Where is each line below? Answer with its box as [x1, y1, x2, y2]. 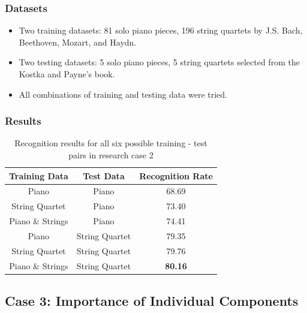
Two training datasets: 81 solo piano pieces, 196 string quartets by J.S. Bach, [19, 24, 303, 37]
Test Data [83, 169, 125, 182]
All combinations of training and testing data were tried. [19, 88, 227, 100]
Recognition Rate [139, 169, 213, 182]
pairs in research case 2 [68, 149, 153, 161]
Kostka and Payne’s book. [19, 68, 115, 80]
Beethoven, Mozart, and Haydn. [19, 35, 137, 48]
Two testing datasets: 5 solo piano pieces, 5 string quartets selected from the [19, 56, 300, 68]
